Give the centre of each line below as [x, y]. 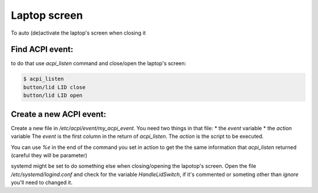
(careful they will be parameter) [49, 155]
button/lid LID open [53, 96]
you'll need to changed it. [42, 182]
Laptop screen [47, 15]
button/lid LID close [54, 87]
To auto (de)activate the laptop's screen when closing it [78, 33]
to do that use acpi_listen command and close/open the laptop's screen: [99, 63]
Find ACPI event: [42, 50]
